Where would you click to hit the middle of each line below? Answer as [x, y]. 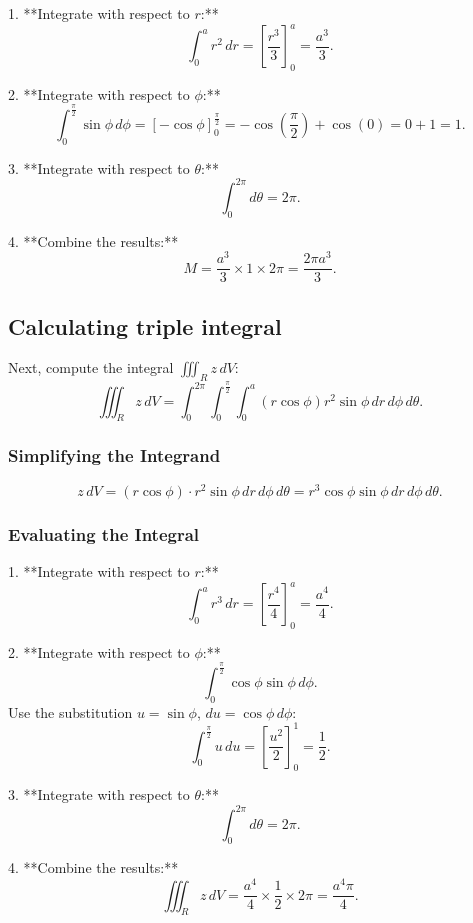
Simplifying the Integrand [114, 455]
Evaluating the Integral [104, 533]
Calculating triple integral [145, 325]
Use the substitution [70, 711]
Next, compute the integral [91, 367]
